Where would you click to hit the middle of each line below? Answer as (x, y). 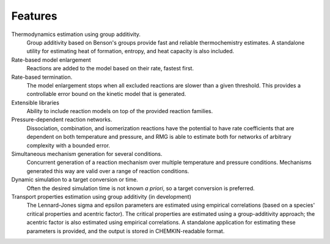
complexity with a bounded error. (68, 145)
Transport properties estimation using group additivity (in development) (101, 196)
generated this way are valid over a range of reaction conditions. (108, 171)
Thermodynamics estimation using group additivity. (76, 34)
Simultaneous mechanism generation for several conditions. (87, 154)
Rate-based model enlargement (51, 60)
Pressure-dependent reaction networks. (62, 120)
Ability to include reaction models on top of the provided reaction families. (120, 111)
